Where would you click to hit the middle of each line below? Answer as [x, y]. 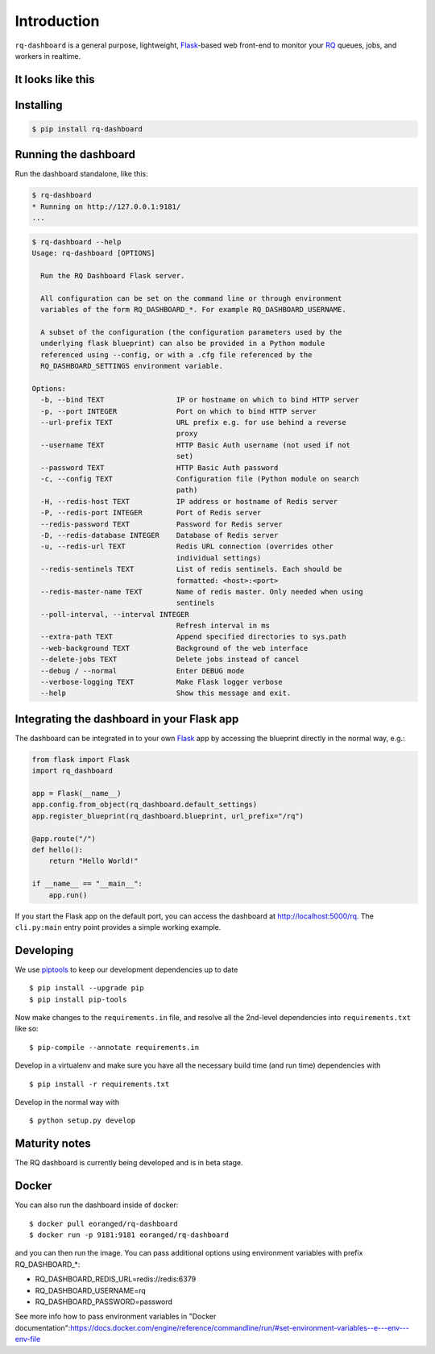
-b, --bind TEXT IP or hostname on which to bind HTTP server [200, 400]
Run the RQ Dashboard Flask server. [113, 275]
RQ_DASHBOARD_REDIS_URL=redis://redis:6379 [116, 1279]
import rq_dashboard [72, 771]
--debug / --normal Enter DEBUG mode [143, 671]
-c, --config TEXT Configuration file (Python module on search [200, 479]
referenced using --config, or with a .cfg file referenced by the [176, 354]
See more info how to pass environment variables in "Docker [116, 1317]
